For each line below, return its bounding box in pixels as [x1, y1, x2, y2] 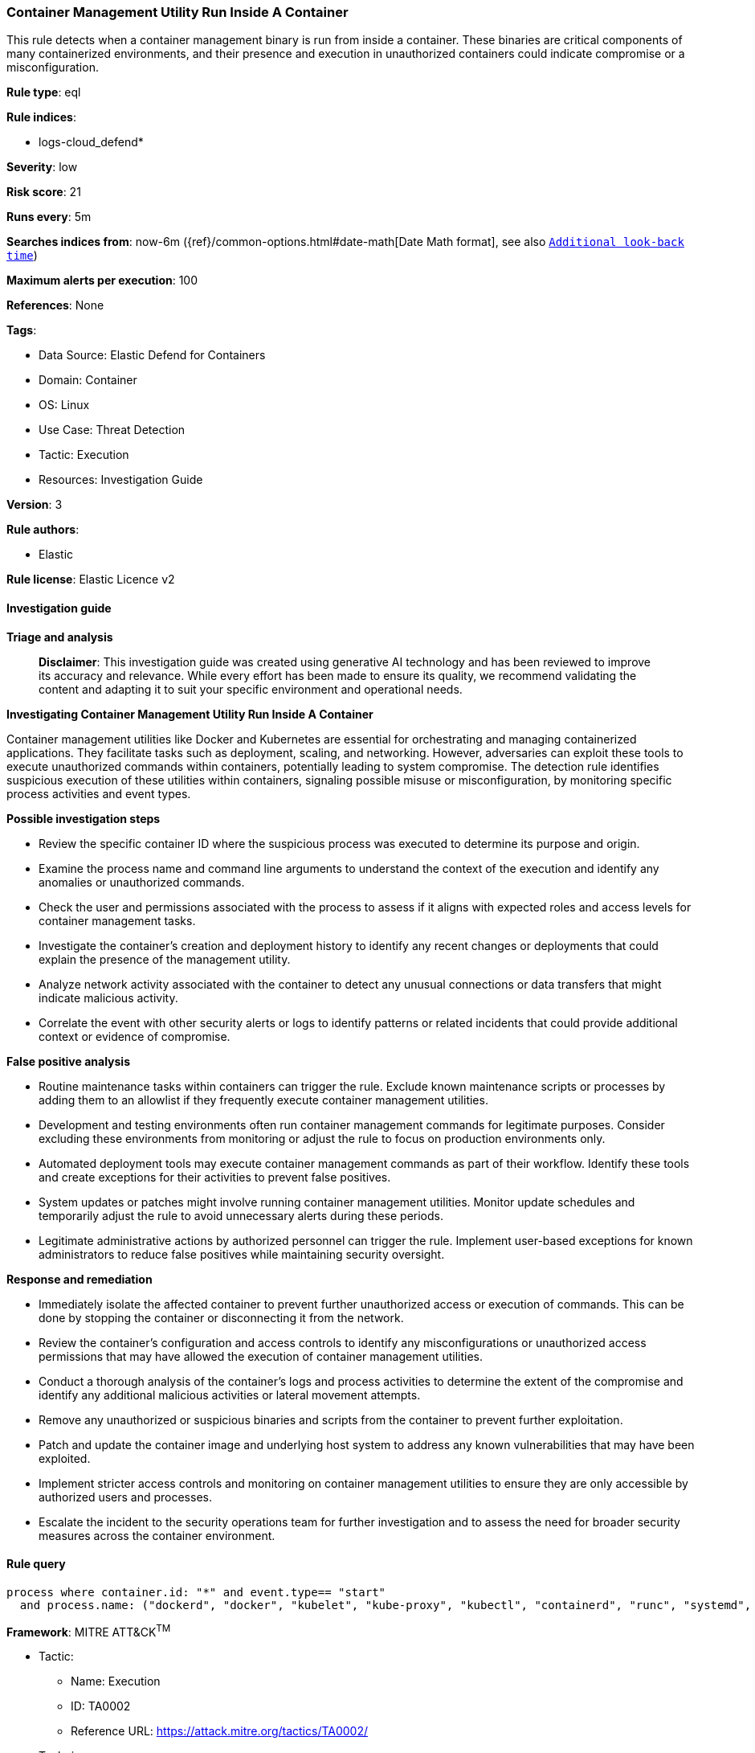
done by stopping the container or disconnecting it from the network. [39, 1310, 404, 1325]
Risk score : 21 [6, 185, 81, 199]
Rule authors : [6, 522, 80, 537]
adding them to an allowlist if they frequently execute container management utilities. [39, 1092, 488, 1107]
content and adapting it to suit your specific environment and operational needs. [39, 682, 463, 696]
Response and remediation [6, 1272, 153, 1286]
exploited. [39, 1451, 91, 1465]
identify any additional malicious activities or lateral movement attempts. [39, 1387, 421, 1402]
